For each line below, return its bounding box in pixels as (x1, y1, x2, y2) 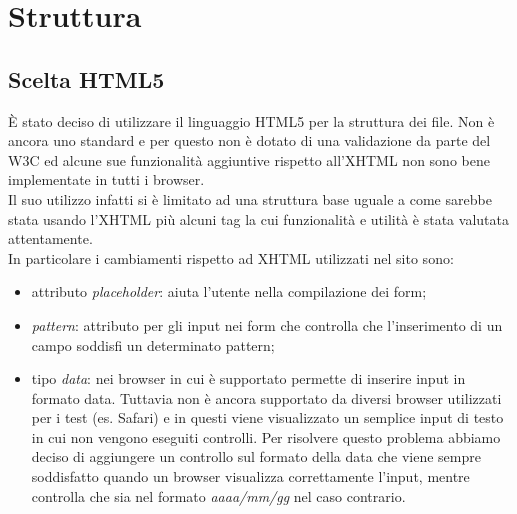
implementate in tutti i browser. (8, 169, 205, 190)
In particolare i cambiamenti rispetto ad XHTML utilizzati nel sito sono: (8, 247, 454, 268)
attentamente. (8, 228, 93, 249)
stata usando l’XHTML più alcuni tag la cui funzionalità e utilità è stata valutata (8, 208, 509, 229)
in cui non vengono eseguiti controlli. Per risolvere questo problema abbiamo (31, 426, 501, 447)
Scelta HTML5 (8, 63, 165, 94)
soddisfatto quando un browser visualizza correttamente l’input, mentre (31, 466, 470, 487)
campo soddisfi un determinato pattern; (31, 334, 275, 355)
